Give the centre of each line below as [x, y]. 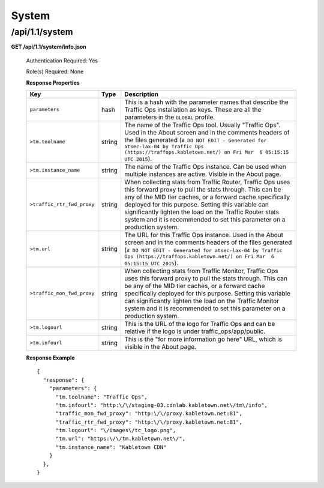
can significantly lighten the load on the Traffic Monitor [201, 301]
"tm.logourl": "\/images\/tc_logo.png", [116, 430]
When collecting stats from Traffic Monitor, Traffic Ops [201, 271]
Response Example [50, 358]
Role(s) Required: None [55, 71]
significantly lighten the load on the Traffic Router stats [201, 212]
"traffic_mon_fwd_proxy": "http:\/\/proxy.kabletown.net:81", [149, 414]
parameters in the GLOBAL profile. [169, 117]
